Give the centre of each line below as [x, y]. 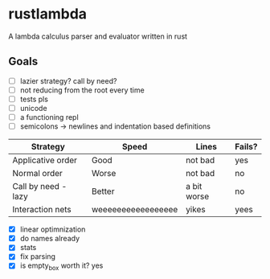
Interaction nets [42, 210]
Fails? [246, 147]
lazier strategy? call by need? [68, 80]
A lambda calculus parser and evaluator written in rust [98, 36]
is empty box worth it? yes [61, 267]
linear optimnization [53, 229]
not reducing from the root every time [82, 90]
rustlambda [47, 14]
